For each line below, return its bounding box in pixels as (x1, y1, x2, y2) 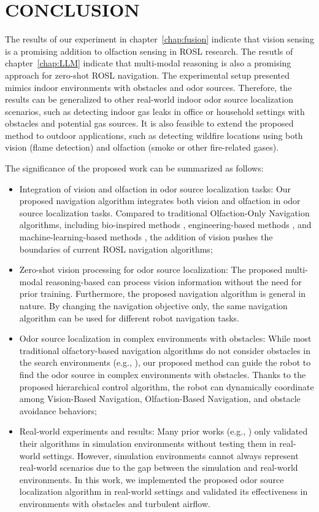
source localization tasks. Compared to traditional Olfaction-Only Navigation (19, 206, 310, 219)
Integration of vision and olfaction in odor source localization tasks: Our (19, 182, 291, 195)
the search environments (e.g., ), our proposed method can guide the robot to (19, 356, 311, 369)
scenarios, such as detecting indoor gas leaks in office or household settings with (5, 104, 305, 117)
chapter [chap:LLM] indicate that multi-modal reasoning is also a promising (5, 57, 291, 69)
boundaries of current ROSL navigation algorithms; (19, 242, 213, 255)
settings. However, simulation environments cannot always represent (43, 449, 299, 462)
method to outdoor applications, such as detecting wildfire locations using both (5, 128, 303, 141)
